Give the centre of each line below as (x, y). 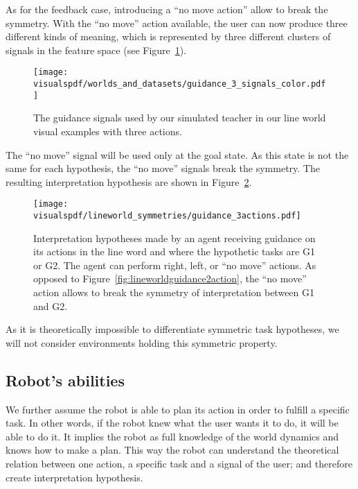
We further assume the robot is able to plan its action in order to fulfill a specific (178, 409)
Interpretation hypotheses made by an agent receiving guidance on (174, 238)
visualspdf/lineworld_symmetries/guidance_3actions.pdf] (167, 215)
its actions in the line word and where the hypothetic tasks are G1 (174, 251)
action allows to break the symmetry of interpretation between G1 (174, 292)
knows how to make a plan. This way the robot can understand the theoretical (172, 450)
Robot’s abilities (65, 380)
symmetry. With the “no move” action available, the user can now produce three (177, 23)
